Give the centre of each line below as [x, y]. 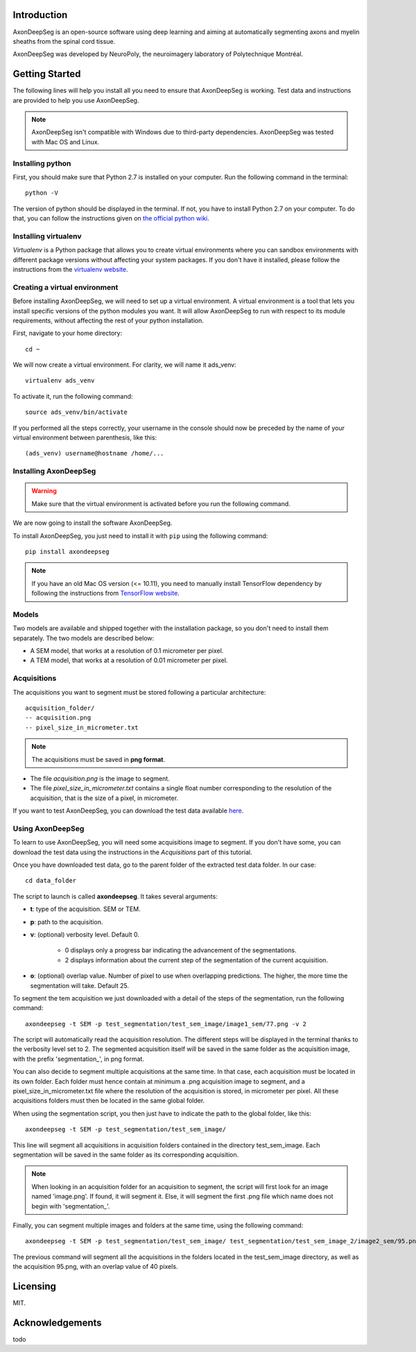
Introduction [40, 15]
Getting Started [47, 74]
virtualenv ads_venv [60, 381]
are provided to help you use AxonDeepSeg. [76, 100]
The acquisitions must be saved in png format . [98, 759]
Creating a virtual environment [66, 287]
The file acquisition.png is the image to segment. [100, 778]
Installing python [42, 163]
